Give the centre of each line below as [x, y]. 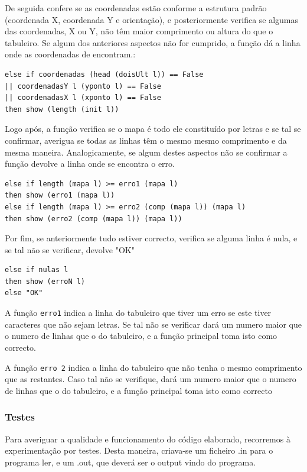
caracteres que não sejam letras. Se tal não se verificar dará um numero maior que [153, 324]
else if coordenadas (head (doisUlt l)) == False [104, 74]
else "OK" [24, 293]
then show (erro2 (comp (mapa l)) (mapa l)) [94, 219]
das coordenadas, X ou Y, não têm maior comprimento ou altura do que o [139, 31]
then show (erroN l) [45, 281]
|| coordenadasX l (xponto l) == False [83, 98]
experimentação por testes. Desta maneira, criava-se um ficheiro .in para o [139, 450]
